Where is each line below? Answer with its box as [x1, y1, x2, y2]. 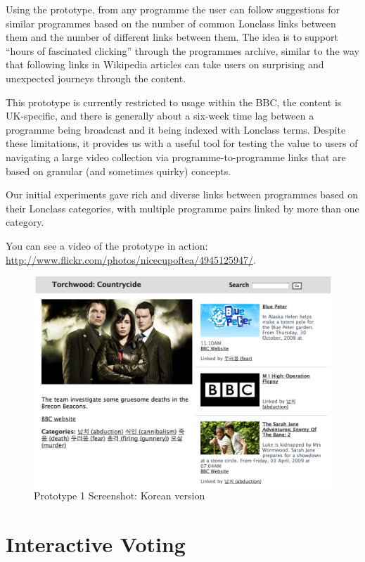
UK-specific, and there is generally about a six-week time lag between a [6, 108, 314, 123]
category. [6, 215, 44, 229]
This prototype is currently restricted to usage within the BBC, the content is [6, 94, 342, 109]
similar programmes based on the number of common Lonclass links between [6, 15, 336, 30]
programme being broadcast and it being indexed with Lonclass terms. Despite [6, 122, 346, 136]
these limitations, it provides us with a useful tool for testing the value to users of [6, 136, 358, 151]
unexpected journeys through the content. [6, 70, 186, 85]
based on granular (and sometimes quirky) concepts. [6, 163, 231, 178]
